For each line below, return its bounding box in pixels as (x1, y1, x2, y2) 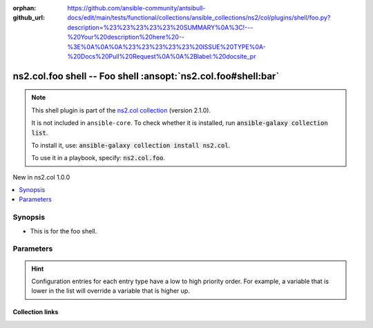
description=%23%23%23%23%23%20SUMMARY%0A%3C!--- (67, 23, 254, 31)
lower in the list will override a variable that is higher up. (31, 287, 190, 295)
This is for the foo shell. (30, 226, 97, 235)
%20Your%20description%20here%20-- (67, 33, 185, 41)
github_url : (12, 14, 45, 22)
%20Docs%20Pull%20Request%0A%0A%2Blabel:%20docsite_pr (67, 52, 256, 60)
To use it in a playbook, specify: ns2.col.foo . (31, 154, 166, 162)
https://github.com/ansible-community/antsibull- (67, 4, 206, 12)
